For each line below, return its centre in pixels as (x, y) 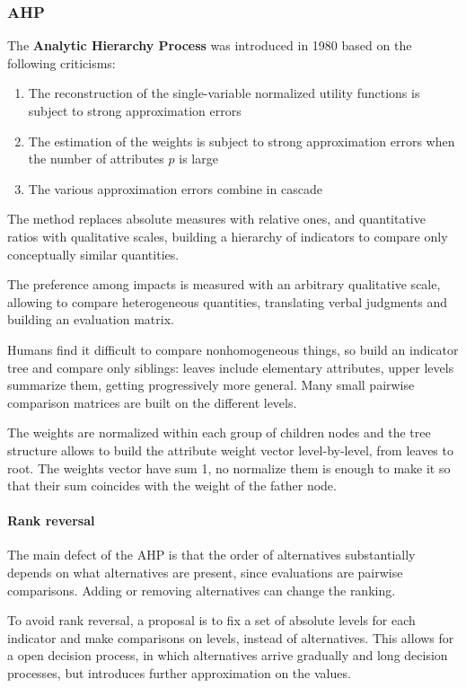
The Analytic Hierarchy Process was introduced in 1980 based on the (210, 45)
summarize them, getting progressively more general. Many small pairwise (211, 385)
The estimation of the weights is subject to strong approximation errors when (242, 141)
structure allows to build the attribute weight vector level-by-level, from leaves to (230, 450)
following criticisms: (62, 62)
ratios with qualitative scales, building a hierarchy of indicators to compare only (228, 236)
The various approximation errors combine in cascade (175, 188)
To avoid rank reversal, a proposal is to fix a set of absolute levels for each (211, 620)
